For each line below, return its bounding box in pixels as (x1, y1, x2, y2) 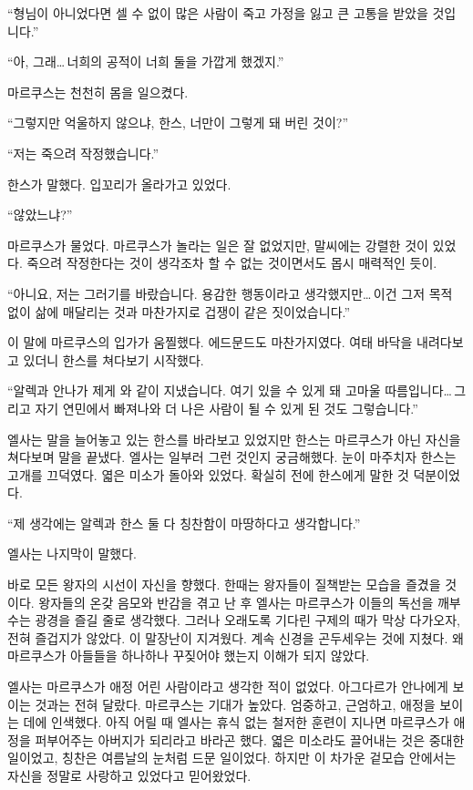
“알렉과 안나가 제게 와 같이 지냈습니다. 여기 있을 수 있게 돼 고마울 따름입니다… (7, 381, 452, 400)
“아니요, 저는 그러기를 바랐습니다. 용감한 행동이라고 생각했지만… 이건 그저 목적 (7, 283, 453, 303)
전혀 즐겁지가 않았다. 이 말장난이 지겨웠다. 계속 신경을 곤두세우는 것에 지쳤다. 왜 (7, 628, 464, 647)
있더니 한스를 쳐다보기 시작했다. (23, 350, 204, 369)
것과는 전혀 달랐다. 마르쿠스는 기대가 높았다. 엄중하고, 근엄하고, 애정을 (35, 694, 436, 713)
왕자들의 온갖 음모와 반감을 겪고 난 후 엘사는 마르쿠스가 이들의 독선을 (38, 592, 434, 611)
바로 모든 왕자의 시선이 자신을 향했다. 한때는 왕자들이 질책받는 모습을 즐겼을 (7, 575, 441, 594)
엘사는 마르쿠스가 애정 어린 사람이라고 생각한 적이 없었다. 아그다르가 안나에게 (7, 677, 448, 696)
